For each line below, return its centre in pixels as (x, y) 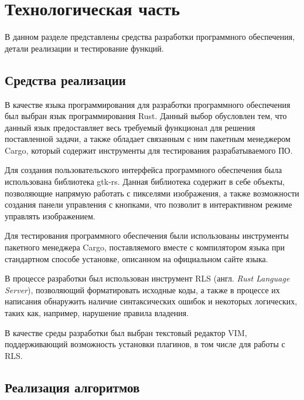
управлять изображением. (50, 216)
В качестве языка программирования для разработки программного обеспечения (148, 104)
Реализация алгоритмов (72, 387)
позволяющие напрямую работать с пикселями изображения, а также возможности (152, 193)
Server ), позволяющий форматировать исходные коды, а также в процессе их (142, 289)
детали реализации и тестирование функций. (84, 48)
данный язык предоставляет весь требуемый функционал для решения (130, 127)
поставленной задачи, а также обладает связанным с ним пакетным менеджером (148, 139)
